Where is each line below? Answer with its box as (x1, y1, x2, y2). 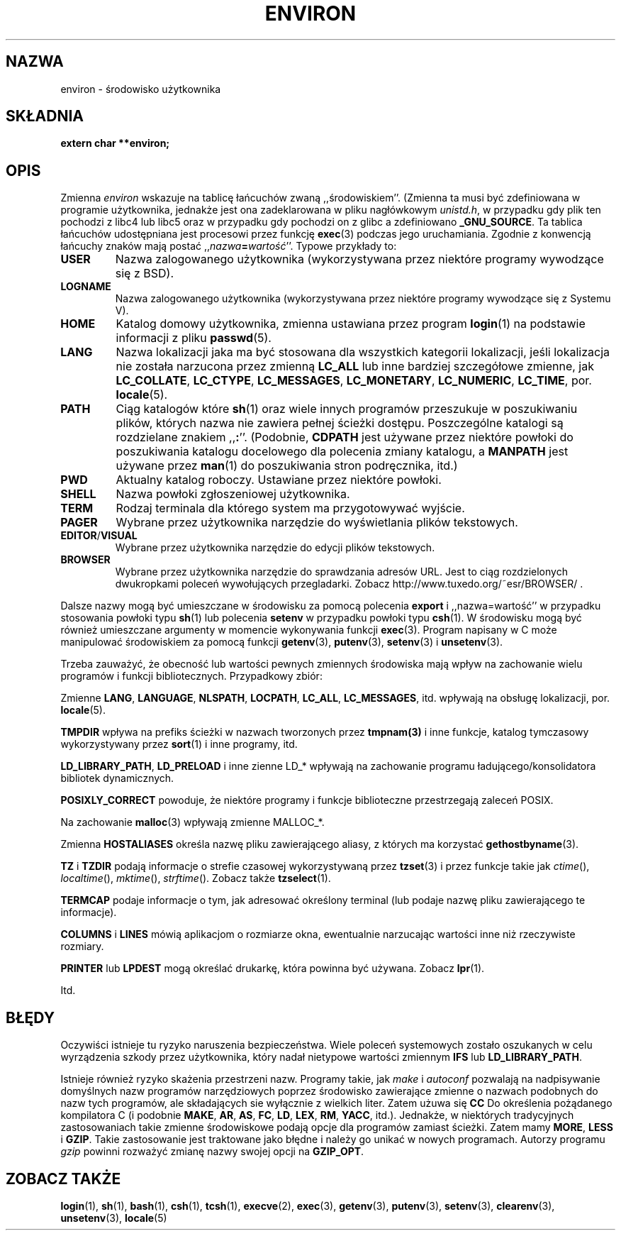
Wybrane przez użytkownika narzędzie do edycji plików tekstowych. (115, 541, 435, 554)
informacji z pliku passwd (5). (116, 331, 272, 346)
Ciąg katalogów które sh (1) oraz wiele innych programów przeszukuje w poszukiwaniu (116, 402, 578, 416)
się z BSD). (115, 266, 174, 281)
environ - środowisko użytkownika (60, 82, 221, 95)
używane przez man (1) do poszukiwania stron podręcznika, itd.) (116, 458, 458, 473)
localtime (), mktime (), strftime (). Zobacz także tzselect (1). (60, 872, 331, 885)
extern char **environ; (60, 137, 170, 150)
